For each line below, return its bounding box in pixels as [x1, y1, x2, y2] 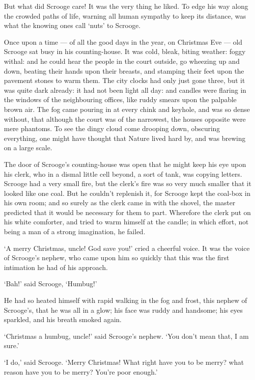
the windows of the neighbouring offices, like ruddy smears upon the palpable [4, 94, 237, 105]
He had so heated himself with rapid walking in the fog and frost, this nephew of [4, 295, 247, 305]
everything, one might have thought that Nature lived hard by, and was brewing [4, 133, 246, 143]
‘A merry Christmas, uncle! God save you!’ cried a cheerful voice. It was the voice [4, 243, 250, 253]
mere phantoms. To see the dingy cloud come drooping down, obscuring [4, 123, 220, 134]
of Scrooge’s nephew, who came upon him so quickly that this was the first [4, 252, 229, 263]
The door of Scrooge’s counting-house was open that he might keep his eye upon [4, 159, 246, 169]
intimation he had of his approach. [4, 262, 108, 272]
